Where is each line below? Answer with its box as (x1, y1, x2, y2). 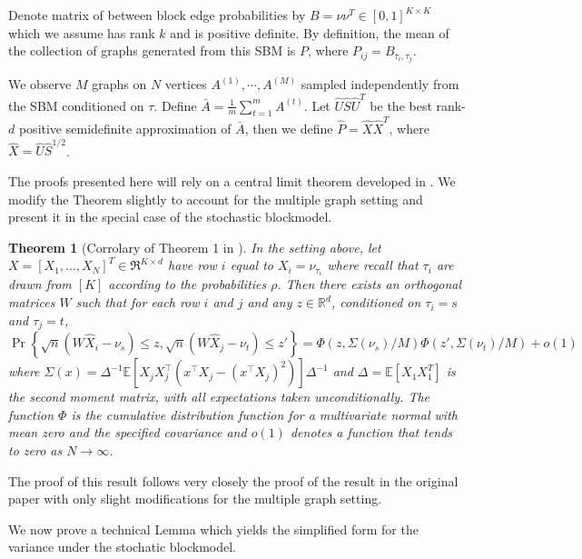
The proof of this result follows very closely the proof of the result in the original (8, 471, 459, 490)
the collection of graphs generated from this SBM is (8, 41, 296, 60)
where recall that (327, 255, 419, 275)
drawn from (8, 275, 72, 294)
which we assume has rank (8, 23, 155, 42)
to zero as (8, 440, 63, 459)
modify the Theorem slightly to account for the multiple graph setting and (8, 189, 423, 208)
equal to (230, 255, 273, 275)
